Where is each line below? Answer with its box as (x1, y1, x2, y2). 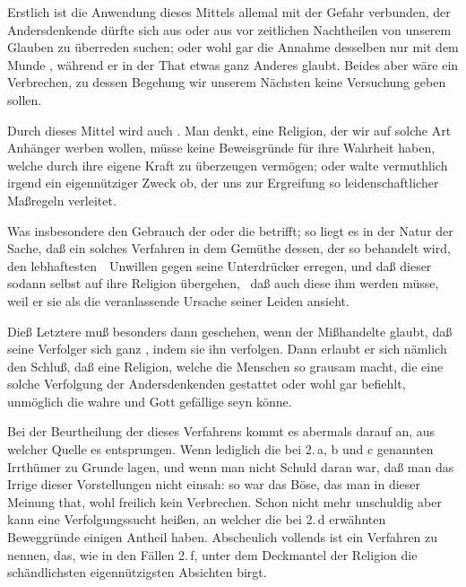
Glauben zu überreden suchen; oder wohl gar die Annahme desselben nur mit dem (7, 38, 459, 57)
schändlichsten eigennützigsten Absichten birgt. (7, 563, 267, 582)
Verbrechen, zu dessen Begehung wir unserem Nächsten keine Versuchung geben (7, 73, 446, 92)
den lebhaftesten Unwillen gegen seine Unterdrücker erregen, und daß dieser (7, 256, 432, 275)
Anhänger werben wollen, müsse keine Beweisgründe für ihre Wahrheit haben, (7, 138, 436, 157)
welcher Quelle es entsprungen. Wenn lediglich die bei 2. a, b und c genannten (7, 440, 434, 459)
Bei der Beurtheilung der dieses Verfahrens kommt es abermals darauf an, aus (7, 422, 436, 441)
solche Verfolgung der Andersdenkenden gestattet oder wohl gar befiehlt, (7, 374, 406, 393)
